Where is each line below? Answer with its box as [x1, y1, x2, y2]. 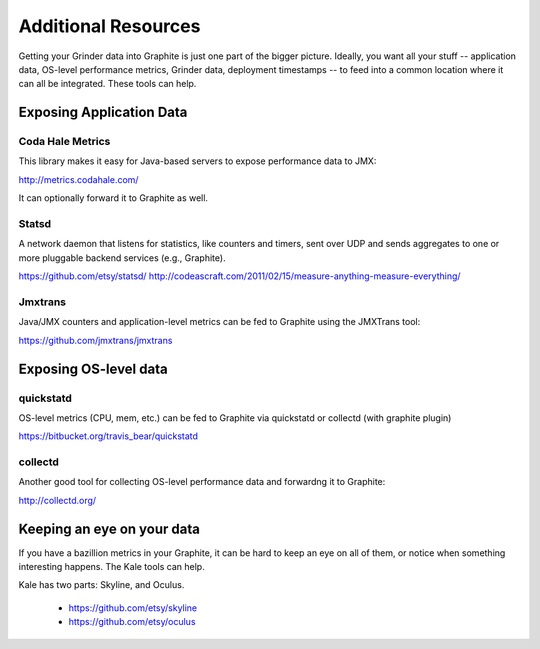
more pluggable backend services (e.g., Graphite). [18, 251, 226, 264]
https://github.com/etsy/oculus [68, 616, 196, 628]
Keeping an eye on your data [18, 520, 200, 537]
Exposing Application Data [18, 104, 188, 121]
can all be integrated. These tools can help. [18, 78, 197, 90]
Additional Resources [18, 15, 201, 37]
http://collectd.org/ [18, 494, 97, 506]
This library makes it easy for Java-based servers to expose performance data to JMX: [18, 155, 377, 167]
